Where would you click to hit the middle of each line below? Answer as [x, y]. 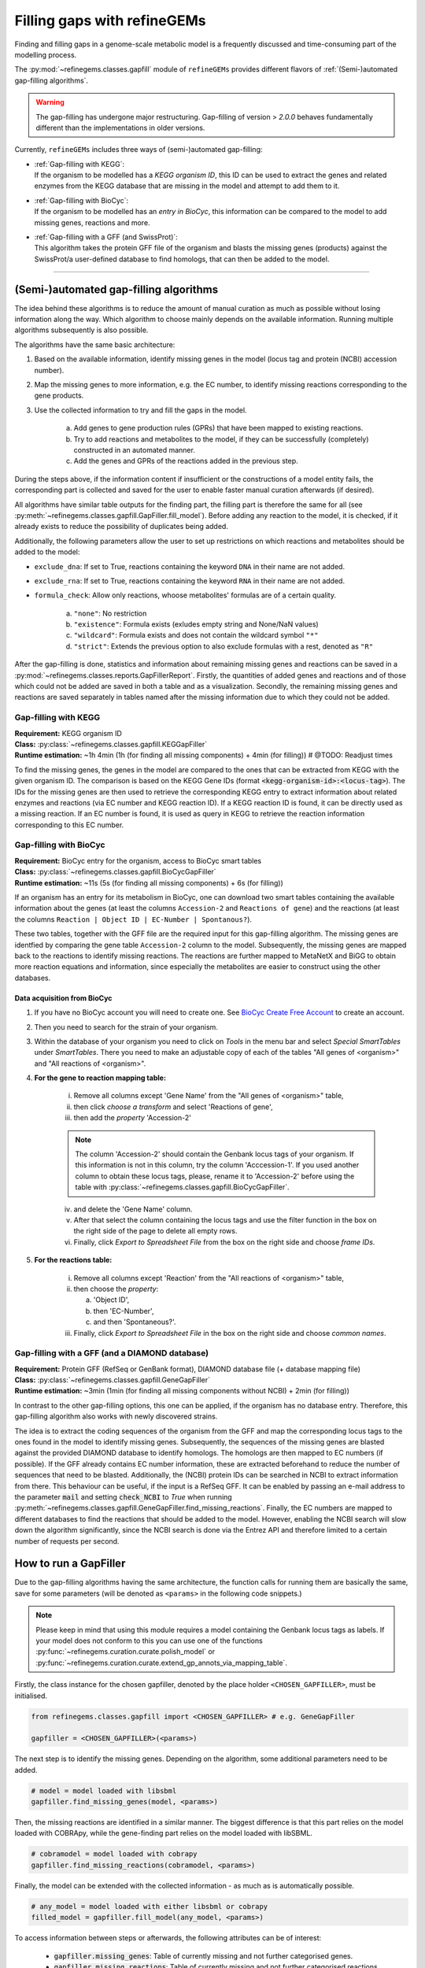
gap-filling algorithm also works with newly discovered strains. [116, 1416]
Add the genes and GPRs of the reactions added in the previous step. [186, 461]
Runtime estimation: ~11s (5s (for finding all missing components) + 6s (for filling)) [149, 882]
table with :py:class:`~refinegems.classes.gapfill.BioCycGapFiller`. [183, 1187]
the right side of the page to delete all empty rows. [155, 1231]
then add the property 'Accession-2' [133, 1118]
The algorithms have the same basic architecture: [95, 344]
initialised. [31, 1696]
